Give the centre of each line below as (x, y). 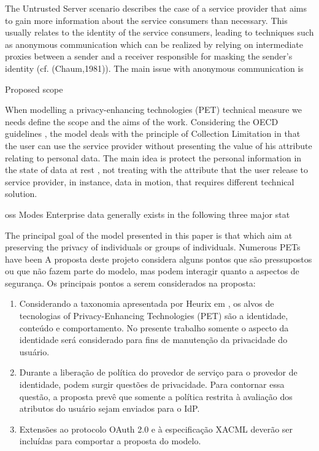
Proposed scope (34, 89)
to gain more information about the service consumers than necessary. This (146, 20)
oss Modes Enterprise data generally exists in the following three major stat (148, 214)
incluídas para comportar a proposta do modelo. (110, 441)
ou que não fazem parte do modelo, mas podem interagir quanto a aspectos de (152, 271)
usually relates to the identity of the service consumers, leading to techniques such (159, 32)
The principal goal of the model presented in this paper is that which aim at (149, 235)
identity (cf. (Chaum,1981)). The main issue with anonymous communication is (154, 68)
